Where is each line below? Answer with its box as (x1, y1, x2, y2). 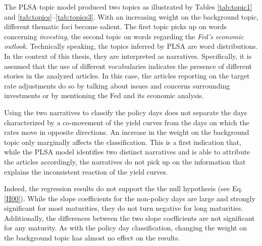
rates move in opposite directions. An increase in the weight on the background (4, 127, 249, 137)
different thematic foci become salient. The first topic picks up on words (4, 21, 227, 32)
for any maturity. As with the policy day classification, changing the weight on (4, 222, 247, 233)
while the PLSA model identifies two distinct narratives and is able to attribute (4, 146, 250, 157)
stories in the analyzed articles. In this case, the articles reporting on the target (4, 70, 250, 81)
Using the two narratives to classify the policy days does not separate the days (4, 107, 247, 117)
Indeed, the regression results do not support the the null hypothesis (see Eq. (4, 183, 243, 194)
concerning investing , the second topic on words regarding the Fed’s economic (4, 31, 244, 41)
